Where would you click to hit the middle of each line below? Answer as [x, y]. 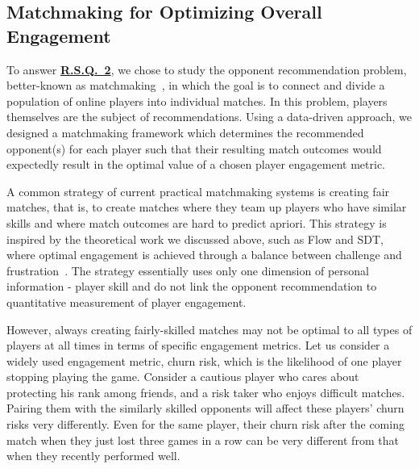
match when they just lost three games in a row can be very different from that [203, 440]
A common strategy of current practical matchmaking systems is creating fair [198, 191]
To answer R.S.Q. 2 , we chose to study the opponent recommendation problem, [207, 69]
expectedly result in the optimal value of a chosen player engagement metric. [196, 164]
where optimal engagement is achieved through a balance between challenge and [204, 255]
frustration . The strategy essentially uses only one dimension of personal [188, 270]
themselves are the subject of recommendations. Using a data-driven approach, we [209, 117]
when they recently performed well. [93, 456]
